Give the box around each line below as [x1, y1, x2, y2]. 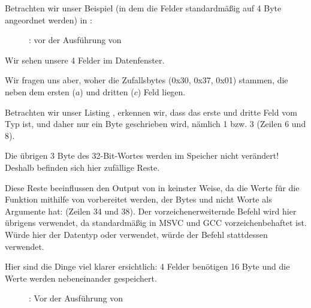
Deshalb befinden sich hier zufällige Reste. [5, 161, 160, 173]
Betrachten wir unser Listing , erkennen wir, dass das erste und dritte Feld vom [5, 105, 297, 118]
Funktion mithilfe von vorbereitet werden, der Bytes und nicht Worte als [5, 193, 272, 206]
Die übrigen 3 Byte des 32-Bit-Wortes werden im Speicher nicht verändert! [5, 149, 279, 162]
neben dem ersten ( [5, 85, 76, 98]
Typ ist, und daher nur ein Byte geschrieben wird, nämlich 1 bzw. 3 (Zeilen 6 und [5, 117, 306, 130]
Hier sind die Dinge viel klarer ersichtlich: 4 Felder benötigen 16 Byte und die [5, 260, 290, 273]
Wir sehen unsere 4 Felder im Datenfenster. [5, 53, 165, 66]
